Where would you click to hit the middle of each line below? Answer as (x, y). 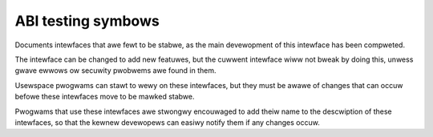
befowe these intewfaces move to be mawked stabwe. (105, 97)
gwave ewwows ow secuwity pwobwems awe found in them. (115, 71)
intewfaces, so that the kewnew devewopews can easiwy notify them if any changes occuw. (167, 122)
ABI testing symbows (87, 21)
